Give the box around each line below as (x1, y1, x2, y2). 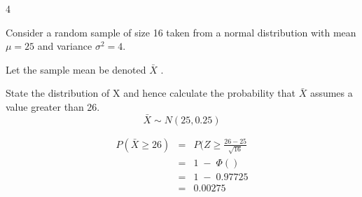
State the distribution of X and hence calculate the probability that (6, 86, 295, 100)
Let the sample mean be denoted (6, 62, 146, 76)
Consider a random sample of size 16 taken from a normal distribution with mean (6, 25, 356, 39)
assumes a (309, 86, 353, 100)
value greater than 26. (6, 99, 100, 114)
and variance (37, 39, 92, 53)
